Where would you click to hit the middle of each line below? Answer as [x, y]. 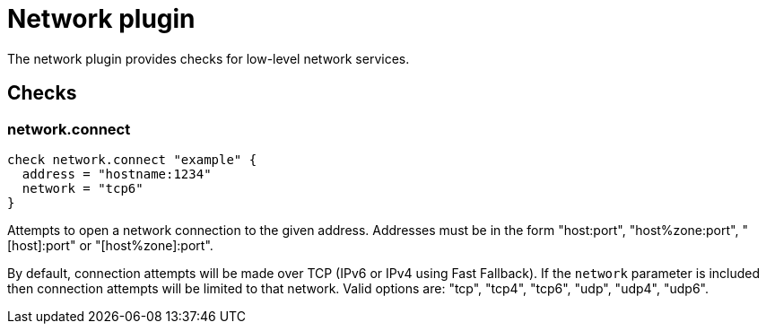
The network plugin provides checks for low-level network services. [209, 58]
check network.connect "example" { [132, 159]
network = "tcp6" [83, 188]
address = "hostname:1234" [117, 174]
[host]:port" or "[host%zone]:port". [110, 245]
